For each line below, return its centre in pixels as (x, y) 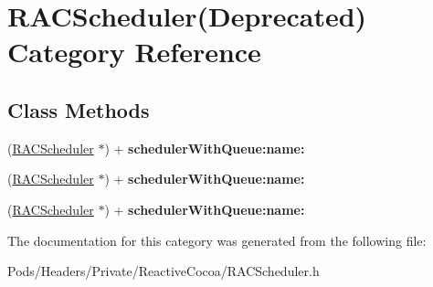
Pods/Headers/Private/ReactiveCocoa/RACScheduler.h (164, 271)
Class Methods (79, 109)
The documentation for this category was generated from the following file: (217, 240)
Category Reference (134, 52)
